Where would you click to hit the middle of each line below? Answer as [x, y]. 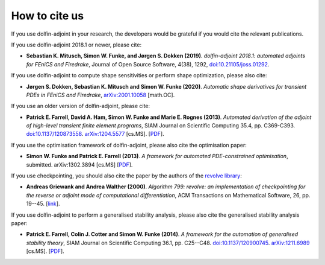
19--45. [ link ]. [43, 204]
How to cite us [48, 16]
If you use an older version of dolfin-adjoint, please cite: [81, 106]
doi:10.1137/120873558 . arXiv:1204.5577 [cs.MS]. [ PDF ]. [95, 134]
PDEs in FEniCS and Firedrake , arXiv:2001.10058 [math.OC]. [101, 95]
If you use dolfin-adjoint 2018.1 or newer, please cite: [76, 45]
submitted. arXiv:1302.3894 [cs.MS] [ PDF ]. [79, 164]
